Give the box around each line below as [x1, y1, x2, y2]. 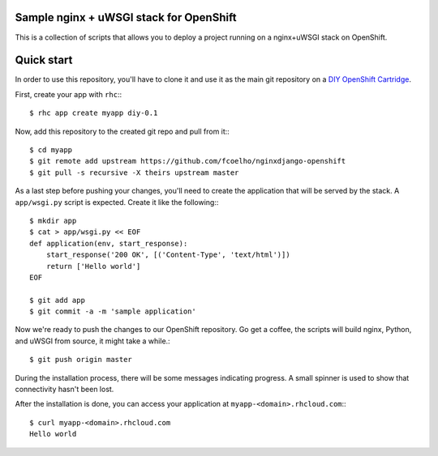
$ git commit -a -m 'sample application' [29, 307, 196, 316]
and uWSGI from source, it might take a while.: [15, 336, 170, 346]
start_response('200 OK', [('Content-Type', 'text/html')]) [45, 250, 291, 259]
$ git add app [29, 296, 85, 305]
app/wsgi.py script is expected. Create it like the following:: [15, 197, 219, 207]
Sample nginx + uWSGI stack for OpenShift [15, 11, 237, 24]
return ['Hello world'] [45, 262, 141, 271]
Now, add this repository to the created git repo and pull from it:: [15, 126, 230, 136]
